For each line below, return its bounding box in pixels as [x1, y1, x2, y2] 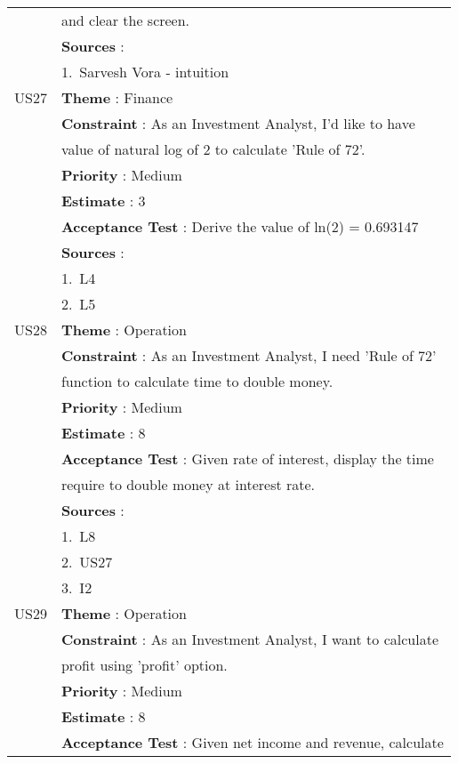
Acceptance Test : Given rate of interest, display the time [60, 448, 434, 469]
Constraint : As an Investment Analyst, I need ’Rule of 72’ [60, 345, 437, 366]
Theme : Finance [60, 87, 173, 108]
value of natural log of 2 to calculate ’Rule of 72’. [60, 139, 366, 159]
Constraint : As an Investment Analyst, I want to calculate [60, 629, 438, 649]
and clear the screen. [60, 10, 190, 30]
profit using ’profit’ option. [60, 655, 228, 675]
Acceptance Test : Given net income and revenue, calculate [60, 732, 444, 752]
